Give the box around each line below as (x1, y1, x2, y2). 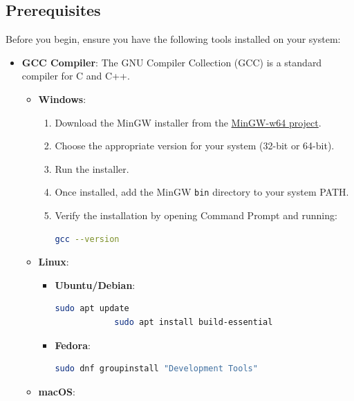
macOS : (38, 384, 75, 398)
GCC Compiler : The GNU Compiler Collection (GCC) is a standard (21, 55, 322, 69)
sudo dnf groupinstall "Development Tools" (55, 364, 258, 374)
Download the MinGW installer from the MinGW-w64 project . (55, 115, 322, 129)
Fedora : (55, 337, 91, 352)
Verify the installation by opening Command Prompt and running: (55, 208, 337, 223)
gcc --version (55, 234, 120, 244)
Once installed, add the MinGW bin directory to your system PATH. (55, 185, 349, 199)
